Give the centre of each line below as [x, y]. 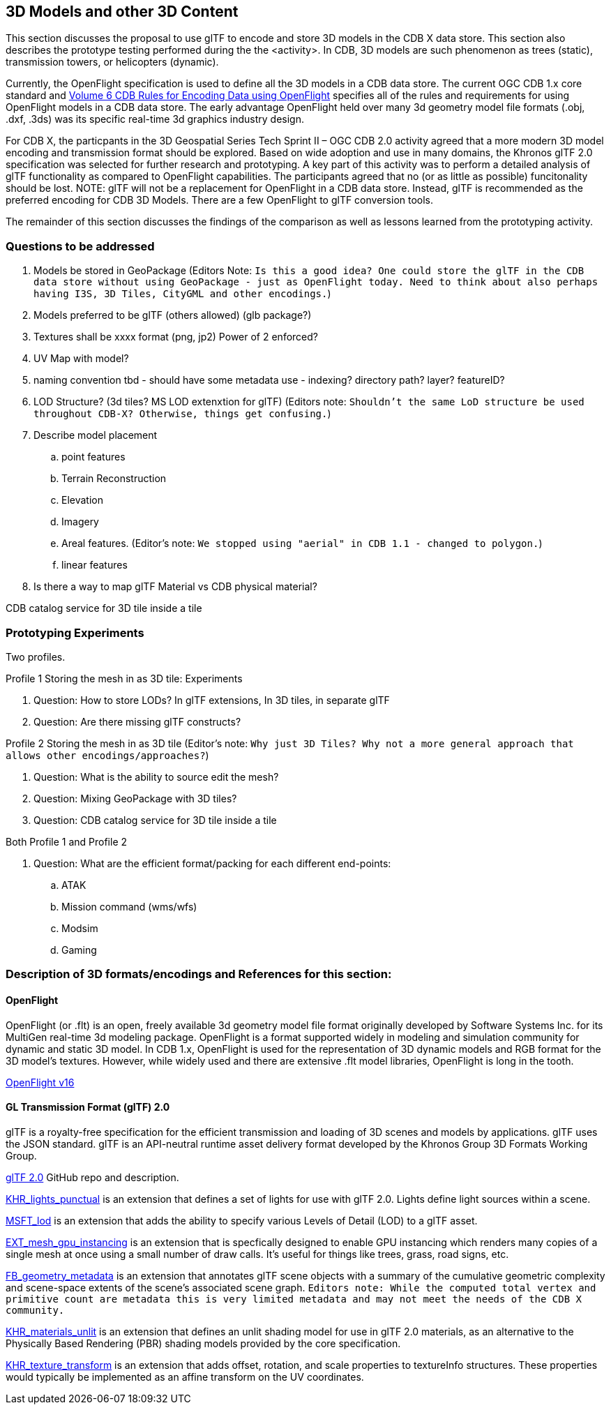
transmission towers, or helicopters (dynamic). [112, 62]
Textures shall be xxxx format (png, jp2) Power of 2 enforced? [176, 337]
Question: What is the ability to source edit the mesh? [156, 777]
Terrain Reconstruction [114, 479]
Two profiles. [36, 657]
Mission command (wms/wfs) [129, 906]
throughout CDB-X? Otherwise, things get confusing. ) [182, 414]
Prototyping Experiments [75, 632]
